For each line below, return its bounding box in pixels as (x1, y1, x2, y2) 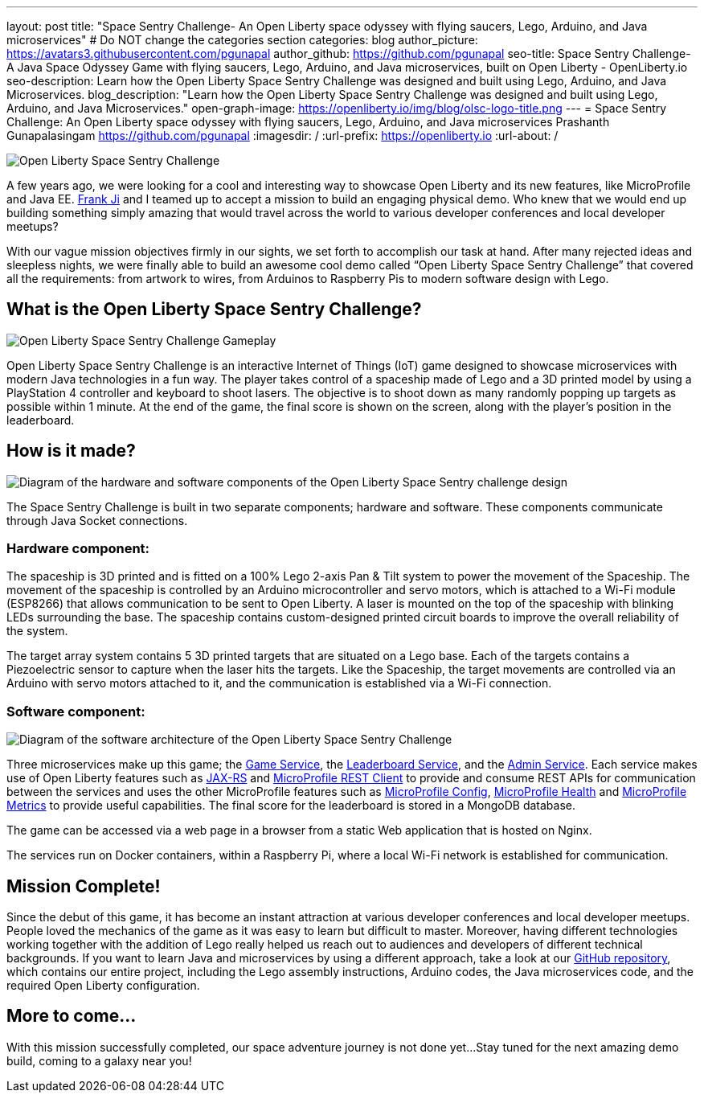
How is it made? (6, 441, 136, 461)
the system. (6, 624, 68, 638)
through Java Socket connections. (6, 513, 188, 527)
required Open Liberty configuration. (6, 978, 200, 993)
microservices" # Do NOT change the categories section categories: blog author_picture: (6, 33, 478, 47)
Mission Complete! (6, 876, 161, 896)
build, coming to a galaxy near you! (6, 1053, 192, 1068)
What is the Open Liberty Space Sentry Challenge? (6, 299, 422, 320)
